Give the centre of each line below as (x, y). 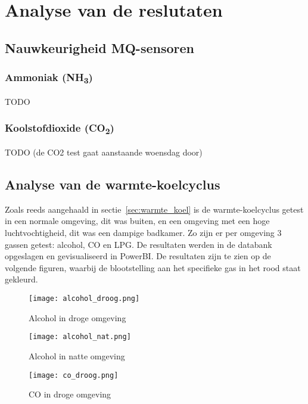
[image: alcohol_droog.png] (84, 299)
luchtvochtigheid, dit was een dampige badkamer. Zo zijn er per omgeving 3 (143, 233)
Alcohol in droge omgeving (77, 317)
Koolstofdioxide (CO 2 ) (60, 129)
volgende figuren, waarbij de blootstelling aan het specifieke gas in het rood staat (153, 267)
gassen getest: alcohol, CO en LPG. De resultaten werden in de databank (139, 244)
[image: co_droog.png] (74, 375)
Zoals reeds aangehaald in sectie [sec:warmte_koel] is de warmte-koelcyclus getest (154, 209)
